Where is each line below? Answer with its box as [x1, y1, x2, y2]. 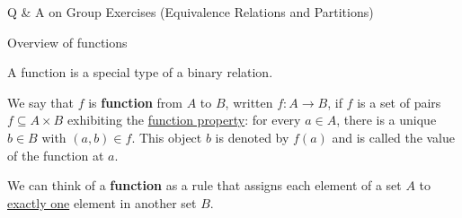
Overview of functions [7, 32, 128, 51]
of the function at [7, 145, 104, 164]
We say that [7, 92, 74, 111]
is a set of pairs [357, 92, 441, 111]
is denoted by [215, 127, 289, 146]
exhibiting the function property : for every [67, 110, 301, 129]
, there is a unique [336, 110, 437, 129]
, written [225, 92, 273, 111]
